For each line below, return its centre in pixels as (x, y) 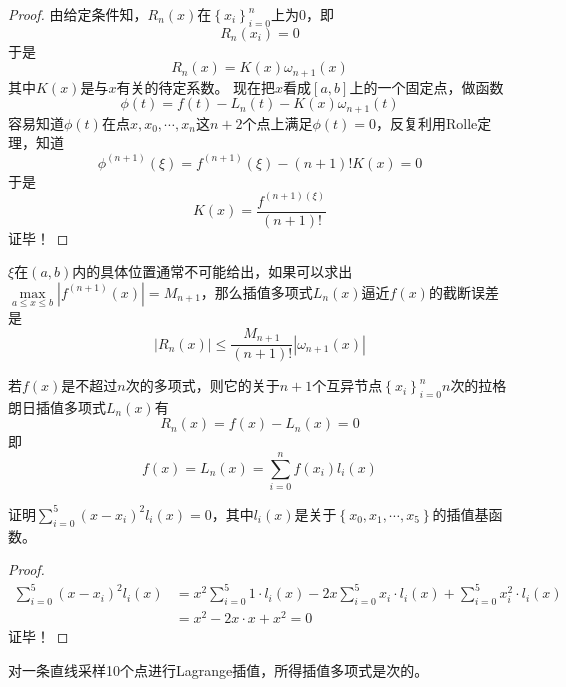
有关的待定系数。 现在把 (196, 86)
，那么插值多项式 (256, 291)
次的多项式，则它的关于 (202, 385)
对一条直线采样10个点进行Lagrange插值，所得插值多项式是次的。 (218, 669)
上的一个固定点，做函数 (426, 86)
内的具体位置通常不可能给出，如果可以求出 (212, 271)
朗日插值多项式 (57, 406)
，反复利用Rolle (426, 122)
